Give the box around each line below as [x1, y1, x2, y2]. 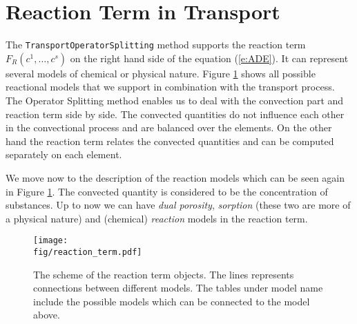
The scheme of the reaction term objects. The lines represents [33, 267, 294, 281]
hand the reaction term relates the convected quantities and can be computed [6, 133, 334, 148]
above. [33, 307, 60, 322]
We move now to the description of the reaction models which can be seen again [6, 170, 345, 184]
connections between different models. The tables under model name [33, 280, 323, 295]
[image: [33, 236, 68, 246]
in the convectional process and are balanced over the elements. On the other [6, 120, 332, 135]
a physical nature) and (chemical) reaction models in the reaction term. [6, 211, 308, 225]
